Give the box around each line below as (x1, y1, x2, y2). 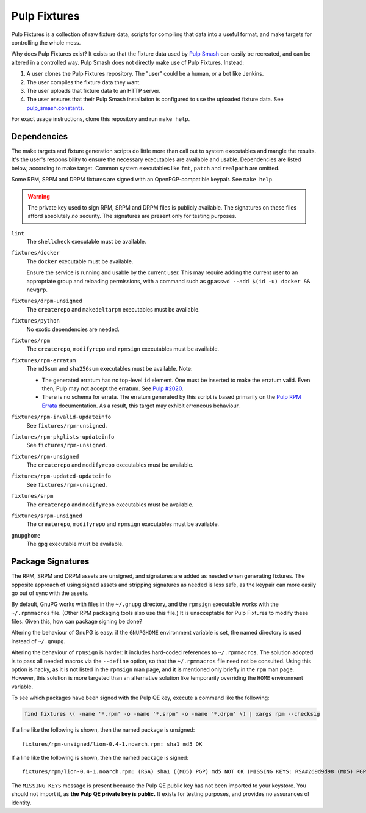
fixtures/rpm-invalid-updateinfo (11, 414, 112, 421)
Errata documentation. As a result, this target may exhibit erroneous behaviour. (41, 402, 240, 409)
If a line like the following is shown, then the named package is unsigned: (11, 726, 195, 734)
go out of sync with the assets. (11, 589, 89, 597)
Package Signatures (11, 556, 90, 567)
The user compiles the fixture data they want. (26, 78, 142, 86)
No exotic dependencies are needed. (26, 326, 120, 333)
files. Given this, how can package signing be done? (11, 618, 143, 625)
